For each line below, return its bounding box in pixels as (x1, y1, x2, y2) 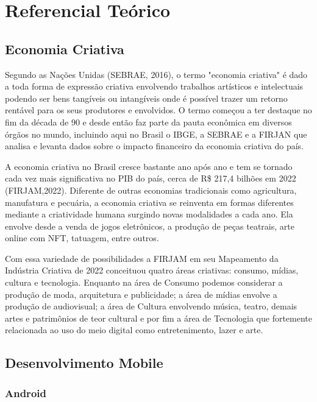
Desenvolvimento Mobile (5, 353, 163, 372)
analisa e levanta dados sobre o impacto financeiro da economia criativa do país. (5, 139, 304, 152)
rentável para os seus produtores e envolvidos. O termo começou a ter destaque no (5, 104, 312, 116)
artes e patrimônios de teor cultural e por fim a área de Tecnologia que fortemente (5, 311, 312, 324)
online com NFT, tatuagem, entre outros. (5, 231, 159, 244)
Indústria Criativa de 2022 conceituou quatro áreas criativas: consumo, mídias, (5, 264, 299, 277)
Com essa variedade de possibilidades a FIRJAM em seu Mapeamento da (5, 252, 279, 264)
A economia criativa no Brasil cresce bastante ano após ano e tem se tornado (5, 160, 293, 172)
